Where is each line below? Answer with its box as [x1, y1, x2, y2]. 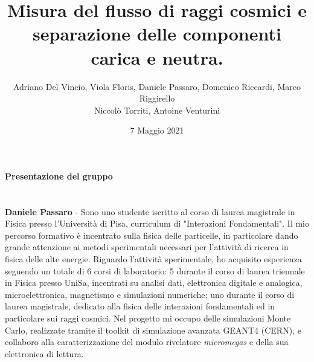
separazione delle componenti [33, 21, 281, 46]
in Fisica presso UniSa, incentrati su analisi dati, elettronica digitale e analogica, [5, 276, 303, 289]
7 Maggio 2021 [130, 124, 184, 137]
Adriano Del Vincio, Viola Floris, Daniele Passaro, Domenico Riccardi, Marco [13, 80, 301, 92]
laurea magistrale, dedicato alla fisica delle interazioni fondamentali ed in [5, 300, 275, 312]
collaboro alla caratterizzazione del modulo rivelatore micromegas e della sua [5, 335, 289, 348]
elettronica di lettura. [5, 347, 84, 360]
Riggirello [139, 92, 175, 105]
